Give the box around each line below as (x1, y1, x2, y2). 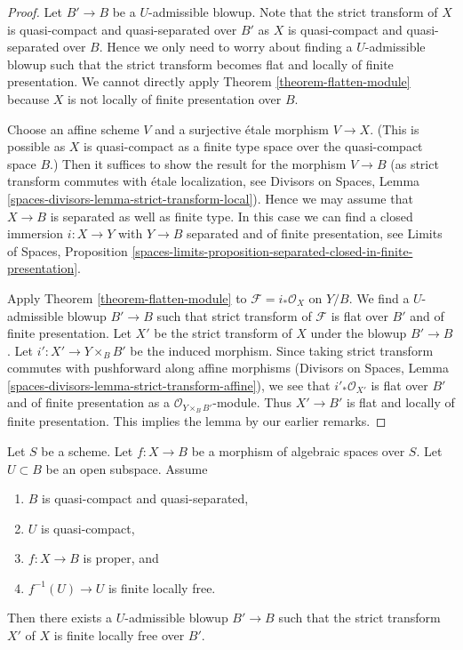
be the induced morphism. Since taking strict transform (130, 341, 434, 359)
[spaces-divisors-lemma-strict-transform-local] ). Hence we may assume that (7, 189, 413, 207)
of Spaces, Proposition (7, 241, 128, 260)
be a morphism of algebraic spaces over (191, 441, 405, 460)
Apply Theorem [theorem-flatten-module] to (7, 288, 247, 307)
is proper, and (83, 549, 159, 567)
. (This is (370, 119, 419, 138)
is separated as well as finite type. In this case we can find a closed (50, 206, 413, 225)
